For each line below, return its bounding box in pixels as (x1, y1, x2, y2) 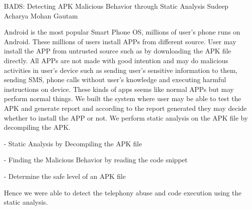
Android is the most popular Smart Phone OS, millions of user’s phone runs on (4, 27, 240, 37)
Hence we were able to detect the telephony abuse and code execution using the (4, 187, 242, 197)
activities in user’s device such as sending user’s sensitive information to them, (4, 65, 237, 75)
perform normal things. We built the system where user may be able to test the (4, 93, 241, 104)
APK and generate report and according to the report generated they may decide (4, 103, 247, 113)
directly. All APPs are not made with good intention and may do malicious (4, 55, 229, 65)
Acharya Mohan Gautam (4, 10, 78, 20)
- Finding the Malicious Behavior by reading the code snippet (4, 155, 188, 165)
